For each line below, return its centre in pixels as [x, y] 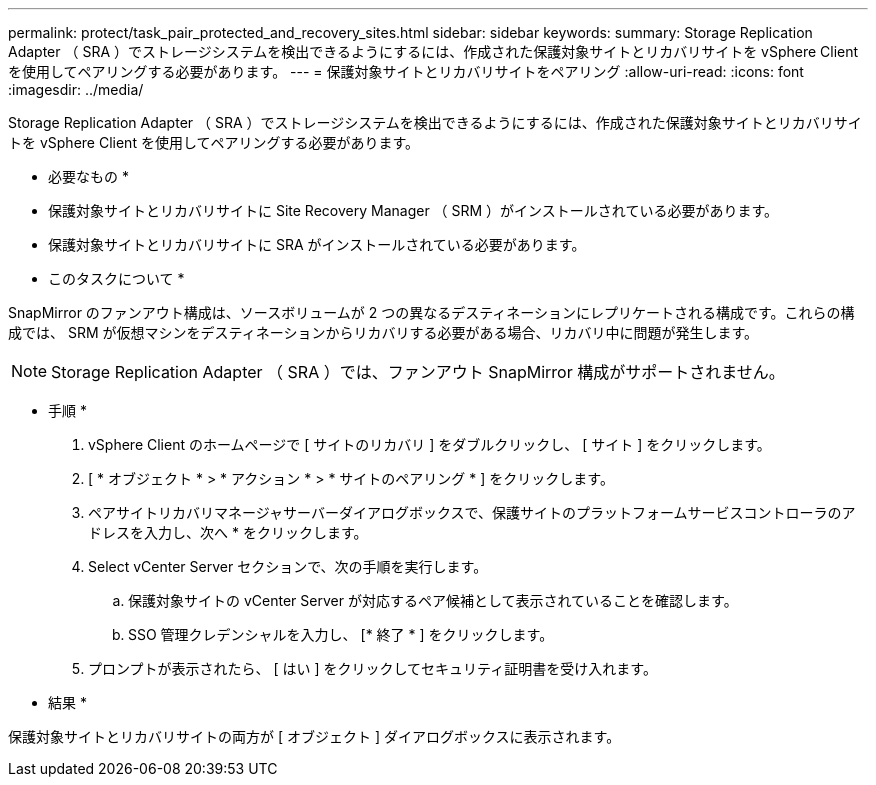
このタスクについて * [116, 278]
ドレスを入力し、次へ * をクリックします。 [228, 532]
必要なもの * [88, 176]
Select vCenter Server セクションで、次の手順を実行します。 [288, 566]
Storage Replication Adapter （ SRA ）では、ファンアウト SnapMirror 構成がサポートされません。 [418, 372]
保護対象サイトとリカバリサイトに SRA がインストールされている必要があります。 [317, 244]
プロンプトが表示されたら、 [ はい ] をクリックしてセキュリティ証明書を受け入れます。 [372, 668]
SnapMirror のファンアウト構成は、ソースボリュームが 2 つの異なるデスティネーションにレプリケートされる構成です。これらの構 [431, 312]
